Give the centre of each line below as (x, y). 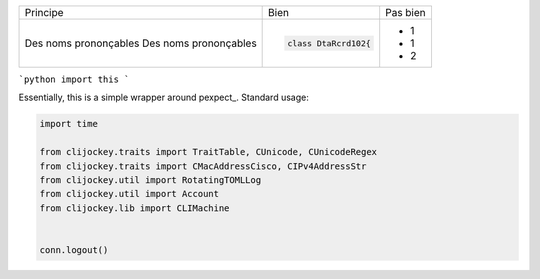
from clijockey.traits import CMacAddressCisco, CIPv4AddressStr (203, 166)
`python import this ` (74, 79)
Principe (44, 12)
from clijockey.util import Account (129, 194)
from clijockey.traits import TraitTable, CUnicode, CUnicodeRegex (208, 152)
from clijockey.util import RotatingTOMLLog (150, 179)
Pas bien (406, 12)
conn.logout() (74, 249)
